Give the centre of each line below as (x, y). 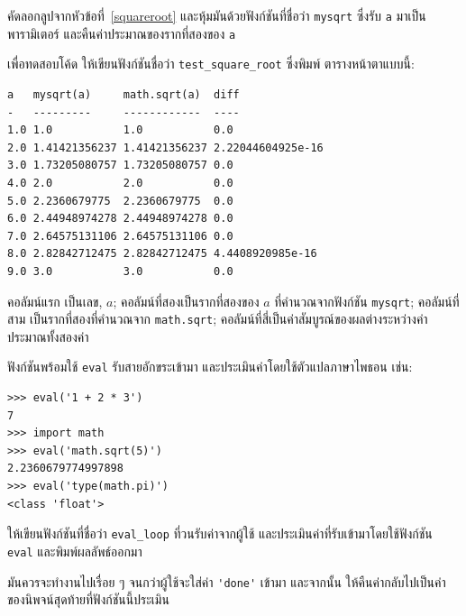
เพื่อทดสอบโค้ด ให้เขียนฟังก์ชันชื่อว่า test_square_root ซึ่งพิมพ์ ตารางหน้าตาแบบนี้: (211, 64)
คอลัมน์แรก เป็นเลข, (55, 301)
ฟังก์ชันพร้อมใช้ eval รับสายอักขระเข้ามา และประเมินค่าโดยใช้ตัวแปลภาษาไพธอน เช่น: (210, 367)
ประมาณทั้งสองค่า (48, 336)
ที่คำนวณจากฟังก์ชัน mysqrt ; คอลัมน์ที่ (367, 301)
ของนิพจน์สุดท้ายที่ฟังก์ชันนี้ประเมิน (88, 599)
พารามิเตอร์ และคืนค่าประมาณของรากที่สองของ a (122, 33)
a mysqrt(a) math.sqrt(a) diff (123, 94)
